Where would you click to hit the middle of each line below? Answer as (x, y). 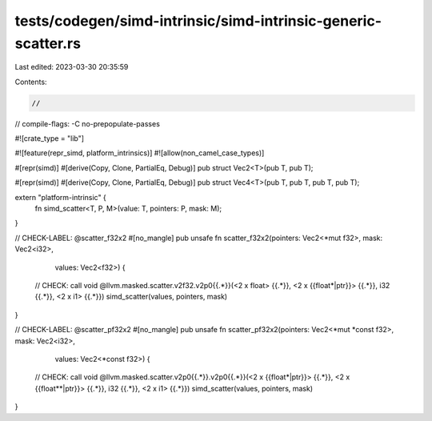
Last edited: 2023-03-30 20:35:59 (72, 67)
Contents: (31, 82)
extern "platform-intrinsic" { (61, 197)
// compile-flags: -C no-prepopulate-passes (87, 123)
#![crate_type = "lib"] (49, 138)
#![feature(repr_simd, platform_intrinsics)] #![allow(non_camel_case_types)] (140, 153)
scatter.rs (48, 43)
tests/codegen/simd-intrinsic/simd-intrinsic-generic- (198, 21)
